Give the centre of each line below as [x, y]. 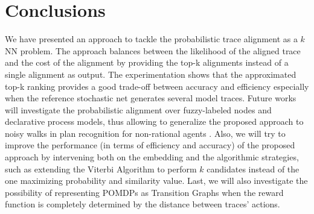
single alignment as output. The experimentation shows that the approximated [151, 74]
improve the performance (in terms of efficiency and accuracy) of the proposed [150, 145]
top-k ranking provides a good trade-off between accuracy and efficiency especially [157, 86]
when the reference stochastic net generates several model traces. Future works [151, 98]
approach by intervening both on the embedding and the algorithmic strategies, [152, 157]
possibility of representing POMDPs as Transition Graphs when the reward [144, 192]
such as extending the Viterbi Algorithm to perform [101, 168]
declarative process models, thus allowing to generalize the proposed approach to [154, 121]
